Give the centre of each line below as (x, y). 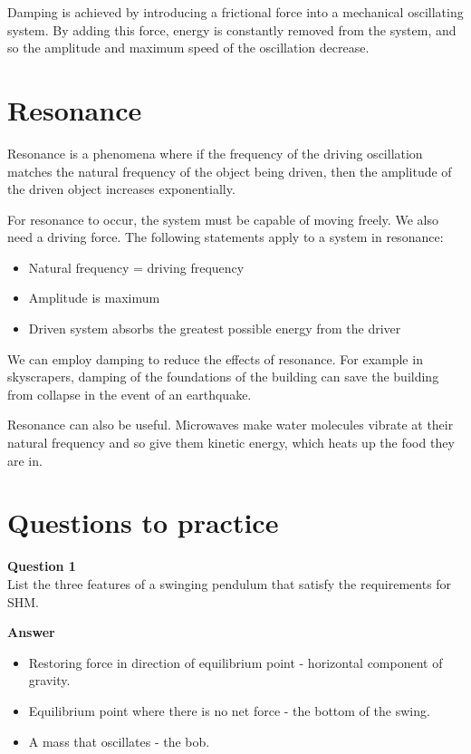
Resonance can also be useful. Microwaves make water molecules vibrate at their (231, 425)
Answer (31, 632)
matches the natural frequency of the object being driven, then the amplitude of (230, 171)
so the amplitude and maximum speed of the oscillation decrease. (188, 48)
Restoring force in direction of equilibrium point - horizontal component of (235, 662)
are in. (25, 460)
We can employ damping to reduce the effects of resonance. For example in (215, 358)
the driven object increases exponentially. (121, 189)
